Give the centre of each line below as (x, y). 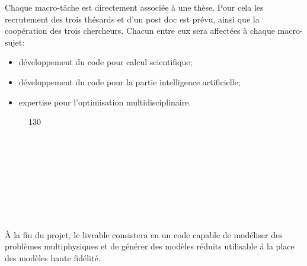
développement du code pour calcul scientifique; (105, 62)
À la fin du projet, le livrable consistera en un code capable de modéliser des (144, 234)
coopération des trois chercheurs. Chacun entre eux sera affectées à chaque (140, 31)
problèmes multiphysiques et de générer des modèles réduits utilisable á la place (150, 246)
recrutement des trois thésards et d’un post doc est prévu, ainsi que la (132, 19)
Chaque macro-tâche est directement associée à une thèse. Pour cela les (134, 7)
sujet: (15, 42)
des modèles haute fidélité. (53, 257)
